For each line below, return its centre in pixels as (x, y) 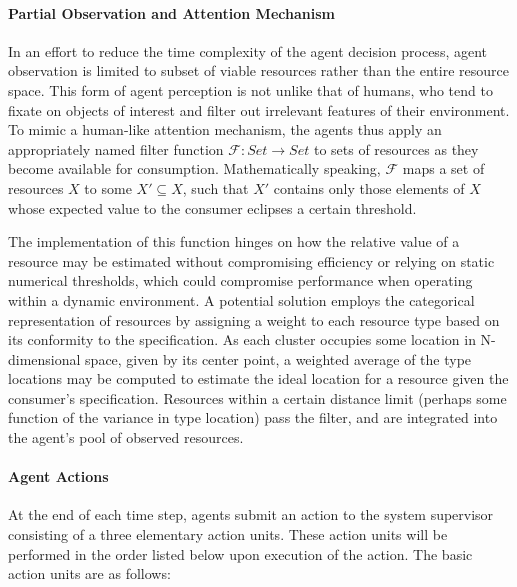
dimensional (44, 358)
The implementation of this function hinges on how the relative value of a (234, 241)
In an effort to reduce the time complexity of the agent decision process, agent (248, 50)
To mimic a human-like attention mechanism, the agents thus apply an (225, 129)
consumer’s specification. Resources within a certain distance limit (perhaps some (257, 397)
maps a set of (443, 168)
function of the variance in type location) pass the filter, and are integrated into (253, 417)
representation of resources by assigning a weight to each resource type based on (254, 319)
